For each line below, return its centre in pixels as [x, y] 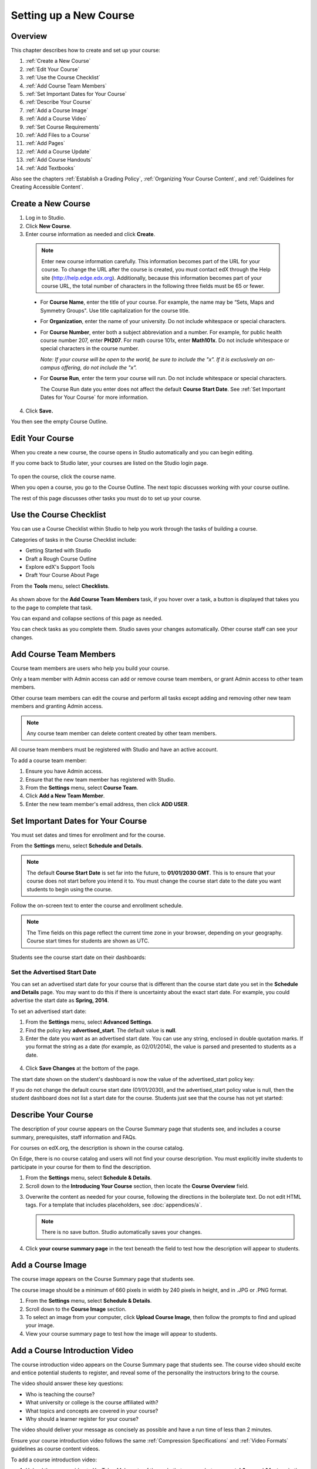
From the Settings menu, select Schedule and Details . [77, 846]
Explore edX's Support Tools [60, 566]
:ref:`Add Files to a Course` [58, 135]
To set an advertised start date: [49, 1011]
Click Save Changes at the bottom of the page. [83, 1068]
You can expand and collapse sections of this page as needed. [87, 618]
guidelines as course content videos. [55, 1449]
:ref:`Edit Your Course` [53, 69]
